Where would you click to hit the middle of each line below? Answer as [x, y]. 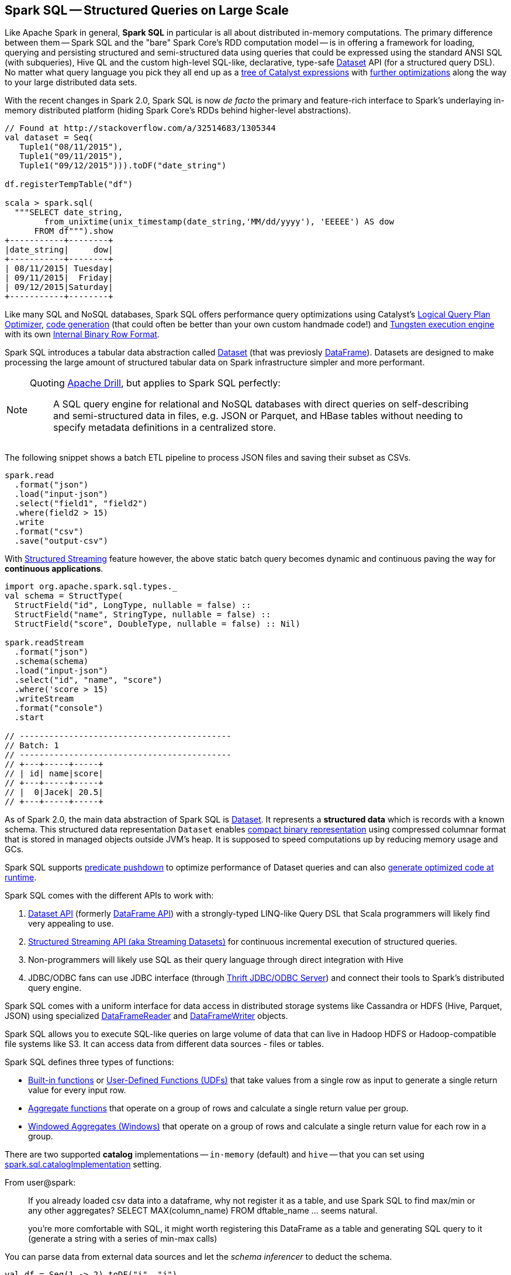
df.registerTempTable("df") [69, 184]
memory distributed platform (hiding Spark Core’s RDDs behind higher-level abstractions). [178, 110]
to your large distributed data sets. [71, 82]
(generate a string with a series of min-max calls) [123, 1239]
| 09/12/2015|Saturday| [59, 287]
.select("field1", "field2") [81, 504]
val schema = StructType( [64, 596]
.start [29, 718]
